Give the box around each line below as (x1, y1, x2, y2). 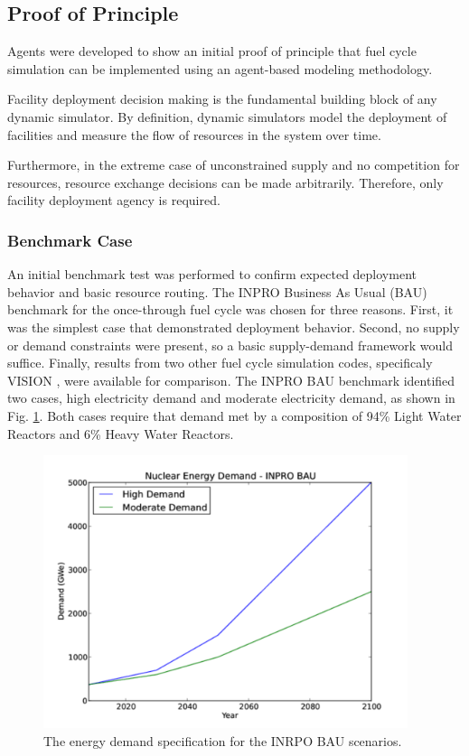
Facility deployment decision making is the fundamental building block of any (7, 89, 437, 108)
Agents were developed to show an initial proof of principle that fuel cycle (7, 42, 417, 61)
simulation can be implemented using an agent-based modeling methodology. (7, 59, 433, 78)
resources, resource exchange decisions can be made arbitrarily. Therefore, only (7, 173, 444, 191)
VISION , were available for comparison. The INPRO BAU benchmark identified (7, 370, 455, 389)
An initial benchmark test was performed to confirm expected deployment (7, 265, 417, 284)
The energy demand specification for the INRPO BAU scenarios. (43, 732, 402, 751)
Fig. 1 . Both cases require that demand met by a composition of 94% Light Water (7, 406, 462, 425)
